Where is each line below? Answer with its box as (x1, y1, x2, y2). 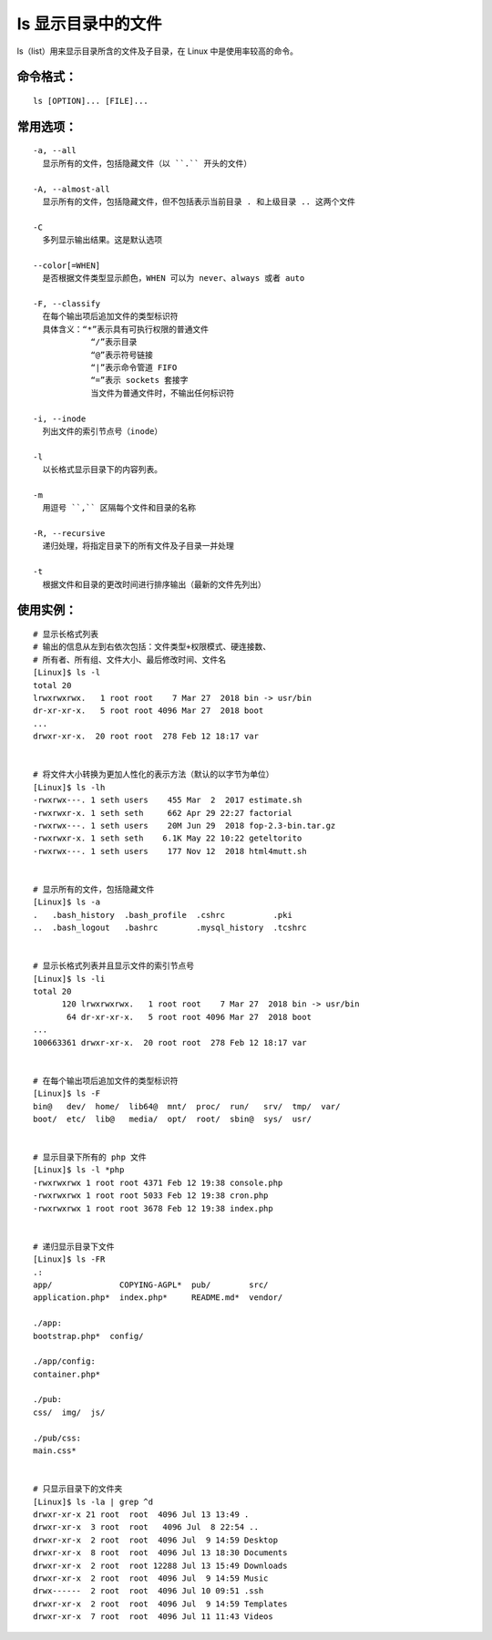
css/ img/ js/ (33, 1407, 106, 1418)
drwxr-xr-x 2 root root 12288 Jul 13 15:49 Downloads (33, 1560, 288, 1571)
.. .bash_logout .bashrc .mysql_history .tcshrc (33, 923, 307, 933)
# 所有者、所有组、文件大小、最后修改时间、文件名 (33, 655, 227, 665)
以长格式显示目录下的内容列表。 (42, 465, 163, 475)
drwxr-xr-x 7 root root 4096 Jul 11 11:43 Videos (33, 1612, 273, 1622)
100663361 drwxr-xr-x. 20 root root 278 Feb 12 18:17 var (33, 1037, 307, 1047)
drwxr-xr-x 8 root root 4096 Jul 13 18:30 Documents (33, 1548, 288, 1558)
